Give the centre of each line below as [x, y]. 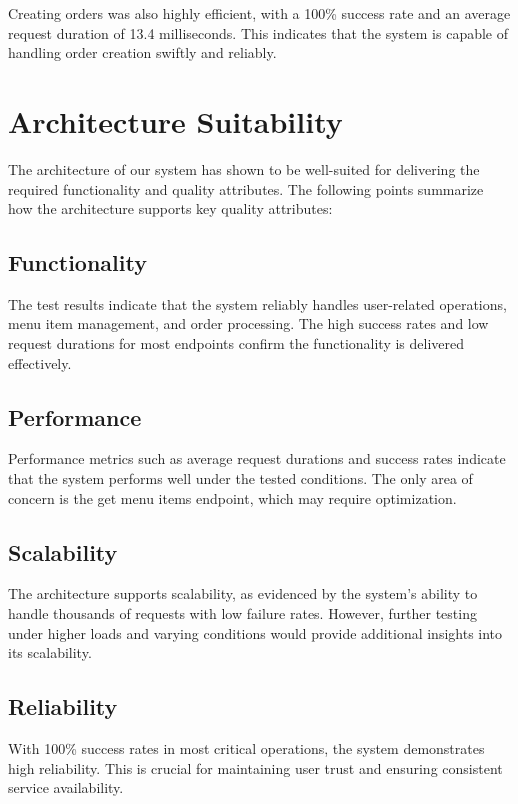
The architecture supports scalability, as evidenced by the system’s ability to [243, 593]
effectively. [40, 362]
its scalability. [50, 652]
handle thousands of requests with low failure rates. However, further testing [242, 613]
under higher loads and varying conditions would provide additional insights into [255, 632]
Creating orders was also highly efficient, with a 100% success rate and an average [259, 13]
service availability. [66, 787]
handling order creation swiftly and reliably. [142, 52]
